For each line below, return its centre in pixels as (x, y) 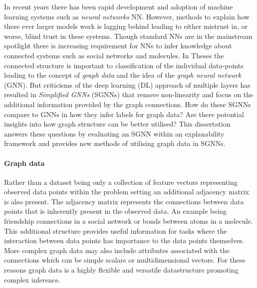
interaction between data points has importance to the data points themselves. (124, 240)
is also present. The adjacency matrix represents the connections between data (124, 201)
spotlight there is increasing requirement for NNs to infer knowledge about (118, 46)
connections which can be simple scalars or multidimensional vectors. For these (125, 260)
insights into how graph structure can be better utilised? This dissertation (117, 124)
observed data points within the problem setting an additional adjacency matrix (127, 192)
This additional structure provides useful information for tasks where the (116, 230)
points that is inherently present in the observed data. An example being (116, 211)
